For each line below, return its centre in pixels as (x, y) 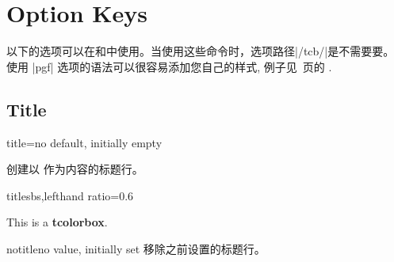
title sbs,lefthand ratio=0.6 (70, 195)
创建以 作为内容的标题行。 (75, 169)
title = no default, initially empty (84, 142)
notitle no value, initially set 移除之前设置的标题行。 (136, 248)
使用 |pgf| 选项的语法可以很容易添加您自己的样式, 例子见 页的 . (169, 66)
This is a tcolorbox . (57, 222)
